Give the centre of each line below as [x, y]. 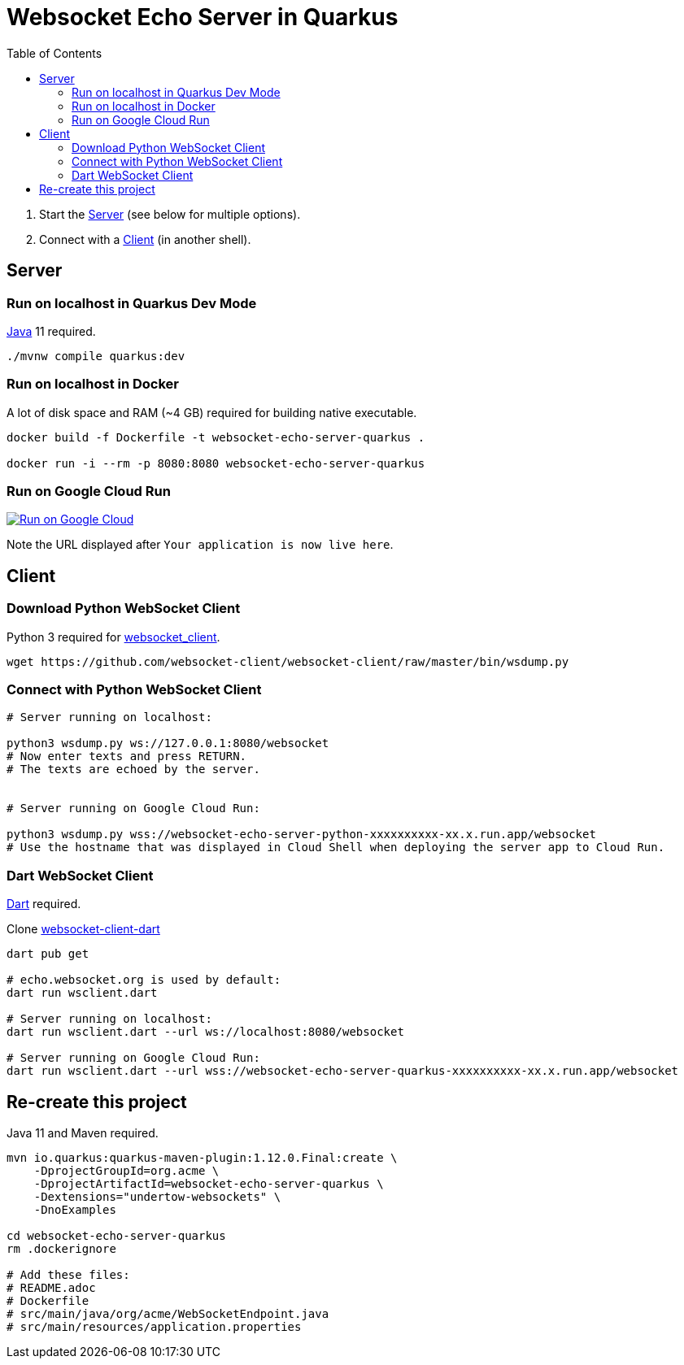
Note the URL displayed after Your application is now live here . [200, 545]
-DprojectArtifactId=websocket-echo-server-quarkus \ [209, 1184]
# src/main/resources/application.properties [154, 1327]
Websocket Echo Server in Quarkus [203, 17]
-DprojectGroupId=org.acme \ [126, 1171]
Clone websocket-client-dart [83, 929]
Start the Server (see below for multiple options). [170, 214]
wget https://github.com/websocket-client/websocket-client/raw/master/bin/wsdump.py [288, 661]
